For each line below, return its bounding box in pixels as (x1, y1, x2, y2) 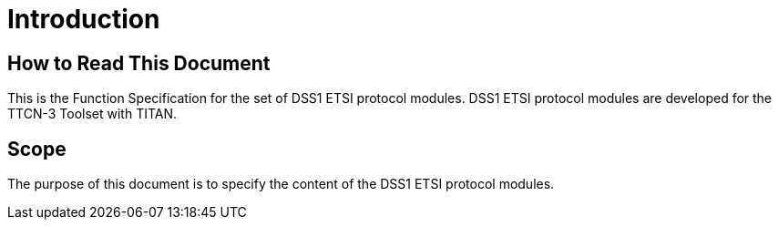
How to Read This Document (7, 51, 271, 75)
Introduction (7, 4, 160, 35)
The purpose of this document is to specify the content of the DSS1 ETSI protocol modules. (7, 176, 555, 192)
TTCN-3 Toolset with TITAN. (7, 106, 178, 122)
